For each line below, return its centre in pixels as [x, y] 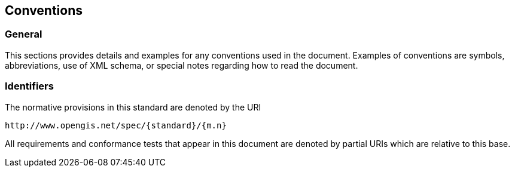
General [24, 34]
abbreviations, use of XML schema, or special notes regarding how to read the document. [182, 65]
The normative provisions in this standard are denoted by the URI [133, 107]
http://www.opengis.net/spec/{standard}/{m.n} [116, 125]
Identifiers [29, 86]
